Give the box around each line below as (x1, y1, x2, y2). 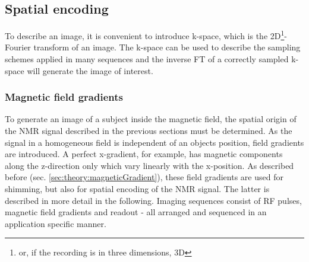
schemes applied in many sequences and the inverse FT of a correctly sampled (5, 53, 289, 65)
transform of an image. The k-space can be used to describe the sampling (33, 41, 301, 53)
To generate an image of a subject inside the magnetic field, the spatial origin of (5, 113, 297, 125)
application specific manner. (5, 217, 106, 229)
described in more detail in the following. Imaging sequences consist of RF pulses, (5, 194, 302, 206)
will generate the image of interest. (27, 64, 153, 76)
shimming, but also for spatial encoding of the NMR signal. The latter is (5, 183, 270, 195)
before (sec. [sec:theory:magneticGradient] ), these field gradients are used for (5, 171, 283, 183)
